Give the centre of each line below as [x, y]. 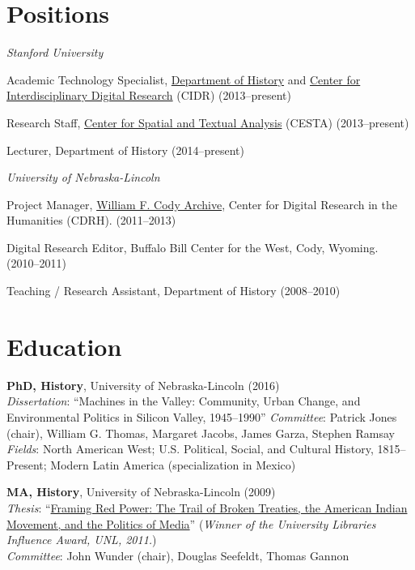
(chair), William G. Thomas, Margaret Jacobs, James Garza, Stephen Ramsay [201, 433]
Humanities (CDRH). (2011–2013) [91, 220]
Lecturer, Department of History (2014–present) [125, 150]
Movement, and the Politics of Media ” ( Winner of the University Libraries [191, 523]
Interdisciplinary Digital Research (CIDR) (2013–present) [149, 95]
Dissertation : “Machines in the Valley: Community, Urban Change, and [184, 401]
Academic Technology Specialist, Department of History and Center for [184, 79]
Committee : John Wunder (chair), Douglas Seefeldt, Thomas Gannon [178, 555]
